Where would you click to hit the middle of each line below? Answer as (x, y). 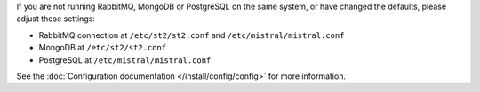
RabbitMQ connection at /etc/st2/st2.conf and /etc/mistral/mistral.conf (192, 34)
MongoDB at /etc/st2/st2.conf (103, 48)
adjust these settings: (56, 19)
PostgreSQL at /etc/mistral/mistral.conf (125, 60)
